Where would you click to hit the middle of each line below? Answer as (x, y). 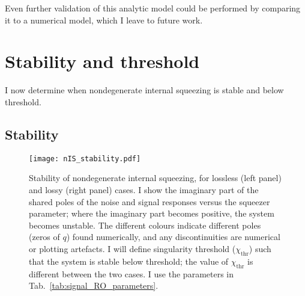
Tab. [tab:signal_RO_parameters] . (94, 285)
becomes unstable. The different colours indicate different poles (145, 225)
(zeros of (44, 237)
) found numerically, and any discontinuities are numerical (173, 237)
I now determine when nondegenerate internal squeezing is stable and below (144, 90)
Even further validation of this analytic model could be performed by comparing (153, 8)
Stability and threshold (102, 61)
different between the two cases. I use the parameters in (131, 273)
